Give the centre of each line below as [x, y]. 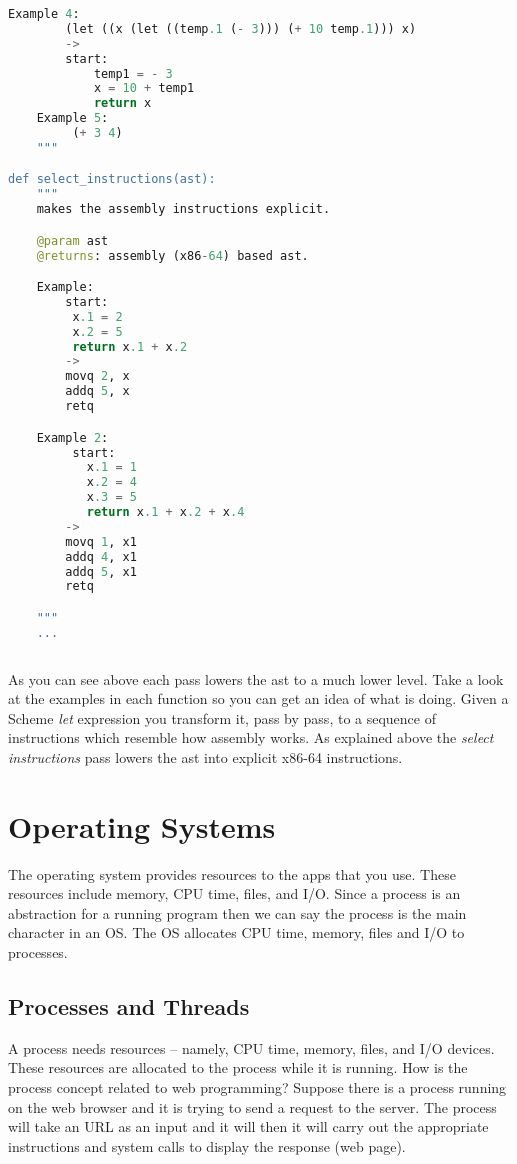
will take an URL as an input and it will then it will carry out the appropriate [248, 1126]
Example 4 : [44, 14]
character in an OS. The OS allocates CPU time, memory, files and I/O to [236, 932]
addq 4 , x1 [101, 556]
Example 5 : [72, 118]
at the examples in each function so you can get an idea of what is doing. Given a [258, 698]
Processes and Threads [129, 1005]
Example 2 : [72, 437]
